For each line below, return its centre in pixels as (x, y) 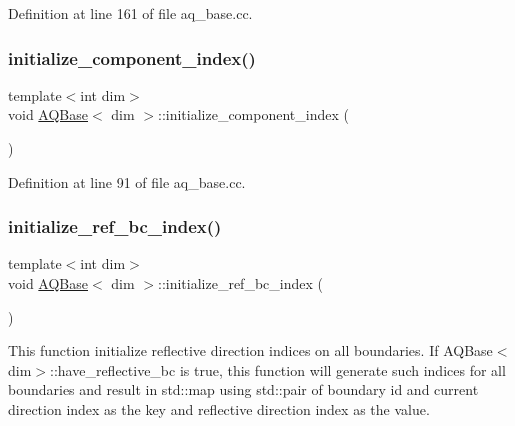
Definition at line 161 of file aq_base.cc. (130, 13)
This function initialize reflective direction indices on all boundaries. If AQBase (250, 350)
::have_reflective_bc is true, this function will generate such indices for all (278, 369)
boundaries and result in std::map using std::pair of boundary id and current (243, 389)
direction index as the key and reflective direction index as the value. (219, 408)
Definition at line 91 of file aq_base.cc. (127, 181)
